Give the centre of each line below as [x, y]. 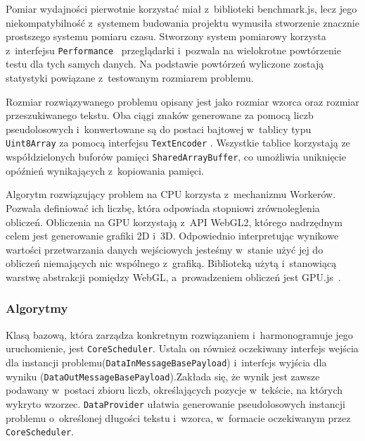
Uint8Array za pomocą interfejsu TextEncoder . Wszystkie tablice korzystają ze [178, 143]
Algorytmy [37, 308]
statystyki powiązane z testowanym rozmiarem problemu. [130, 78]
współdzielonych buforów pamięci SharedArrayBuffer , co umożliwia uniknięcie [176, 157]
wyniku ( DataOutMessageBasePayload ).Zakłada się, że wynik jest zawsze [163, 376]
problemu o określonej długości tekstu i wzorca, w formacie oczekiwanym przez [178, 417]
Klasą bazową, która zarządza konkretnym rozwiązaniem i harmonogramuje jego [179, 334]
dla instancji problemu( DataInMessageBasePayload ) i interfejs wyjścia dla [166, 362]
